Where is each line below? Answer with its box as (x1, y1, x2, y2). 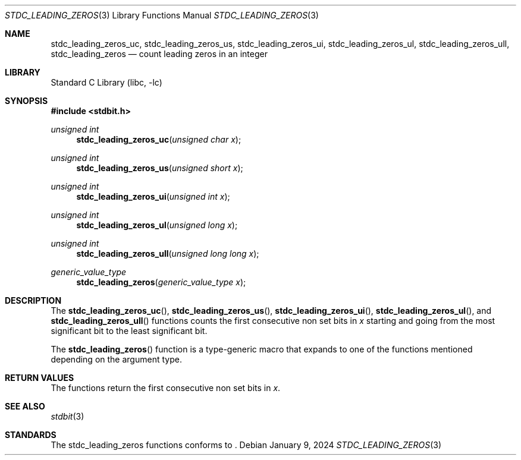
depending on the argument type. (51, 354, 182, 364)
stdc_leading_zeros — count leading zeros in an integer (51, 49, 268, 59)
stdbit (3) (51, 411, 84, 421)
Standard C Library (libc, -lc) (51, 77, 162, 87)
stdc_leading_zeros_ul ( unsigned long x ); (76, 220, 238, 230)
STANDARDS (5, 430, 57, 440)
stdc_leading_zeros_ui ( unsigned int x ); (76, 191, 230, 201)
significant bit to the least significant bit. (51, 326, 208, 336)
